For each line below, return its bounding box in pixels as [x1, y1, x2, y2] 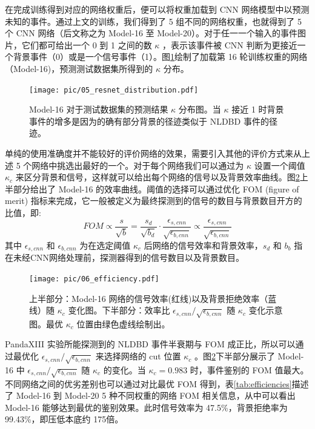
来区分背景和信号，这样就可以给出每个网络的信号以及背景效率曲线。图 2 [15, 171, 300, 183]
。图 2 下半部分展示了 [194, 350, 275, 362]
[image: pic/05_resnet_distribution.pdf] [29, 85, 199, 94]
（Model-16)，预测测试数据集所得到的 [5, 62, 153, 74]
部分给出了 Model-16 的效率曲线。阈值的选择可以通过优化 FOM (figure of [13, 182, 299, 195]
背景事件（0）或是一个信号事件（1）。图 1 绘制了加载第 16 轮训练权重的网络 [13, 50, 308, 63]
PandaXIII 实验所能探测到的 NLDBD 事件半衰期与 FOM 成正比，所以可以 [5, 338, 296, 350]
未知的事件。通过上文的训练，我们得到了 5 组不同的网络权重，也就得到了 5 [5, 15, 302, 27]
